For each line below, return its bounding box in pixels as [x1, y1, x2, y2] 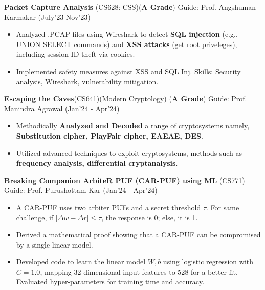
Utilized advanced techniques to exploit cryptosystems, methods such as [16, 147, 242, 158]
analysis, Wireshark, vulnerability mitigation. [16, 76, 159, 86]
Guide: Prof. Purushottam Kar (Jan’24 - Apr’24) [4, 185, 158, 195]
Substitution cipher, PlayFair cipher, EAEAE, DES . [16, 130, 203, 141]
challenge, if [16, 212, 54, 222]
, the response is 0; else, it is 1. [101, 212, 198, 222]
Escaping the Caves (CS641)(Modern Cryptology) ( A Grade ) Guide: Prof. [4, 93, 247, 104]
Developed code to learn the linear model [16, 256, 146, 267]
